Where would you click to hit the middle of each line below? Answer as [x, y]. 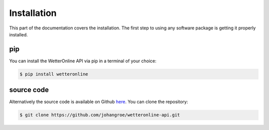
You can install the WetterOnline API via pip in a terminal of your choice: [83, 61]
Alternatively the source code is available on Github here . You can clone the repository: [99, 102]
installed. [19, 34]
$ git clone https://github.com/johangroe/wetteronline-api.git [100, 115]
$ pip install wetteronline [54, 74]
